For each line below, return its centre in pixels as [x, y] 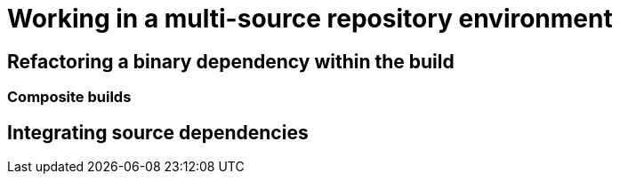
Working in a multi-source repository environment [310, 19]
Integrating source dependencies [158, 132]
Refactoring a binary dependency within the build [231, 61]
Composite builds [69, 97]
